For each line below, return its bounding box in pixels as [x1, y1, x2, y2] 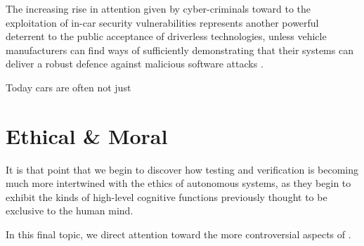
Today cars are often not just [6, 79, 131, 94]
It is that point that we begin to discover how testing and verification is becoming [6, 162, 359, 176]
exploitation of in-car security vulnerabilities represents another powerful [6, 15, 319, 30]
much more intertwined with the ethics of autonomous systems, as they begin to [6, 176, 351, 190]
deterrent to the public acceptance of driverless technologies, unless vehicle [6, 29, 327, 44]
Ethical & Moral [6, 121, 168, 150]
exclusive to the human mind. [6, 203, 134, 218]
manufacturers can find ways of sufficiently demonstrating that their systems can [6, 42, 353, 57]
